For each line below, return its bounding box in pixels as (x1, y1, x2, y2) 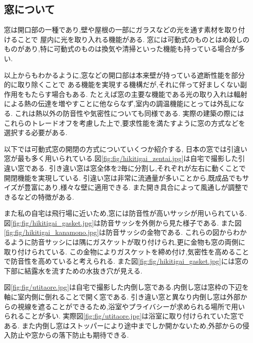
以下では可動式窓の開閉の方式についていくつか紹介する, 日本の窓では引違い (4, 143, 248, 154)
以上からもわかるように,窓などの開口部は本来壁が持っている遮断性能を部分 (4, 69, 245, 80)
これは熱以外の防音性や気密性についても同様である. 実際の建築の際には (15, 108, 244, 118)
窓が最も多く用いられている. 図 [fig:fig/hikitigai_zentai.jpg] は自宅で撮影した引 (4, 153, 245, 163)
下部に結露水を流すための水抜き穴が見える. (4, 265, 143, 275)
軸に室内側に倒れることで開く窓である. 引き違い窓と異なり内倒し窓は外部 (4, 292, 240, 302)
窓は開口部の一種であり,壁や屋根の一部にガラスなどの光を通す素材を (4, 24, 225, 35)
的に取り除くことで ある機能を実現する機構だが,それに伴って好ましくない (4, 79, 240, 90)
